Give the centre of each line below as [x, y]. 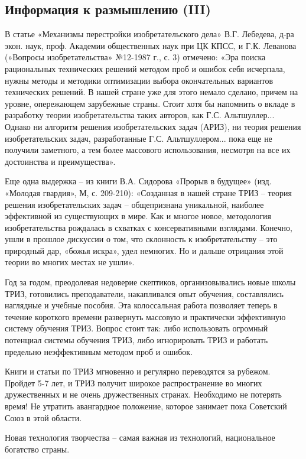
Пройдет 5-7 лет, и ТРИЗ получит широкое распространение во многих [134, 382]
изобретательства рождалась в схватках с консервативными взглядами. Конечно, [149, 227]
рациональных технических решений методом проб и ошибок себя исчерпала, [145, 68]
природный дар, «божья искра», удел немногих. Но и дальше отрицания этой [144, 250]
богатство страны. [37, 449]
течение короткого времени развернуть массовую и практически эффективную [145, 316]
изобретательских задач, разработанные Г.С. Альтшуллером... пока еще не [139, 138]
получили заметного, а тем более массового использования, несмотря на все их [148, 150]
